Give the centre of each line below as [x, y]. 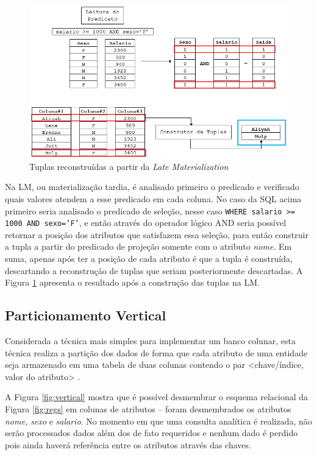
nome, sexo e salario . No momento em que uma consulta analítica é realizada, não [158, 421]
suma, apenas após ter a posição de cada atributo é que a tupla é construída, [149, 259]
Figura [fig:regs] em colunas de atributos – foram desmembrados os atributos [148, 409]
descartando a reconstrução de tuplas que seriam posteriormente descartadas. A [154, 270]
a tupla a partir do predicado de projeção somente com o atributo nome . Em [148, 246]
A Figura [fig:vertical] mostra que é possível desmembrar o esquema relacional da [157, 397]
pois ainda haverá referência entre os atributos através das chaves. [128, 444]
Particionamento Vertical [86, 315]
